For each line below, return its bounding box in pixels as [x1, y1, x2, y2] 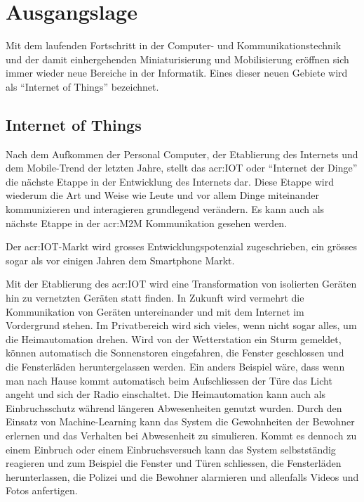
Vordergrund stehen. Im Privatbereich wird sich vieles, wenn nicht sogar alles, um [6, 318, 357, 333]
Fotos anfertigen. [6, 483, 78, 498]
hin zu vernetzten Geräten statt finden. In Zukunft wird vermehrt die [6, 290, 304, 305]
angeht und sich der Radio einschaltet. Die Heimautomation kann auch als [6, 387, 326, 401]
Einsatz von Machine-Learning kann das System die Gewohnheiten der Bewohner [6, 414, 355, 429]
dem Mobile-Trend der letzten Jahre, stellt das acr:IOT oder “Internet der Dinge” [6, 160, 358, 175]
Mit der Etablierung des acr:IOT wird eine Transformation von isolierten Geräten [6, 276, 357, 291]
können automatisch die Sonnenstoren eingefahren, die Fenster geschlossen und [6, 345, 344, 360]
